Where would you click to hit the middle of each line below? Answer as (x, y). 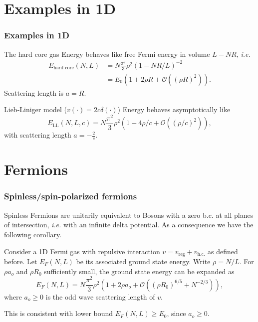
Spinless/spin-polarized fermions (71, 196)
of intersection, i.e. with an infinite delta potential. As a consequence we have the (129, 225)
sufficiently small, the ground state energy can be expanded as (139, 271)
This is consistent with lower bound (59, 313)
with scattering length (38, 135)
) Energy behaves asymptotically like (174, 109)
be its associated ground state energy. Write (143, 261)
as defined (223, 251)
